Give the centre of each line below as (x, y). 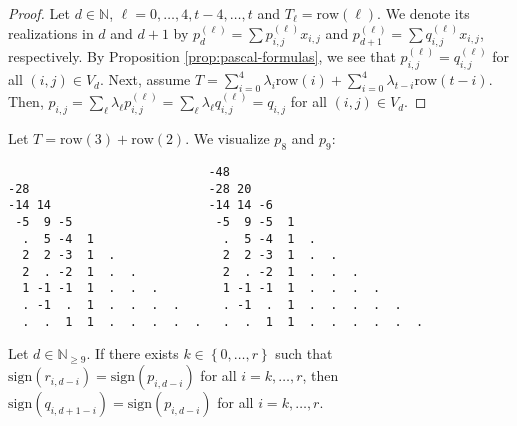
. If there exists (132, 353)
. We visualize (227, 138)
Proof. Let (39, 13)
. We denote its (423, 13)
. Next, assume (145, 79)
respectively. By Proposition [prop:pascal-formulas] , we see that (202, 56)
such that (304, 353)
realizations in (51, 33)
